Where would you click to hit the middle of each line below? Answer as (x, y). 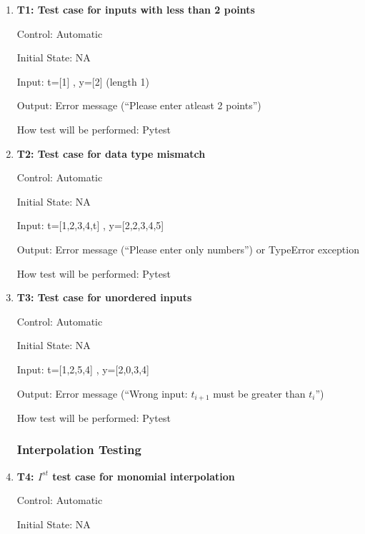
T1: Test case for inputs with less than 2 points (136, 9)
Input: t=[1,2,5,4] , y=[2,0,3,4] (83, 369)
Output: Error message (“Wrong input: (102, 393)
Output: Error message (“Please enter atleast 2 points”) (139, 105)
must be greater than (259, 393)
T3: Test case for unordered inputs (104, 297)
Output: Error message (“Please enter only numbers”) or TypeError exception (188, 249)
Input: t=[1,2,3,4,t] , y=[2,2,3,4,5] (90, 225)
